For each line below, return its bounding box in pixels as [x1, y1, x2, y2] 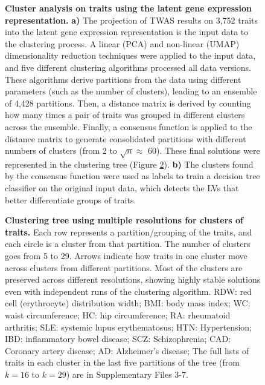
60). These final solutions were [147, 144, 260, 157]
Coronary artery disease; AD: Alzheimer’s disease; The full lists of [5, 344, 249, 357]
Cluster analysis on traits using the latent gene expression [5, 2, 252, 14]
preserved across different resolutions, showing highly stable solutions [5, 273, 261, 286]
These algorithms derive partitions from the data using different [5, 73, 241, 85]
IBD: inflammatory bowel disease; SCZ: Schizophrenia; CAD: [5, 332, 231, 345]
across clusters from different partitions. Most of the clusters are [5, 261, 243, 274]
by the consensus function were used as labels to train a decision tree [5, 169, 260, 182]
